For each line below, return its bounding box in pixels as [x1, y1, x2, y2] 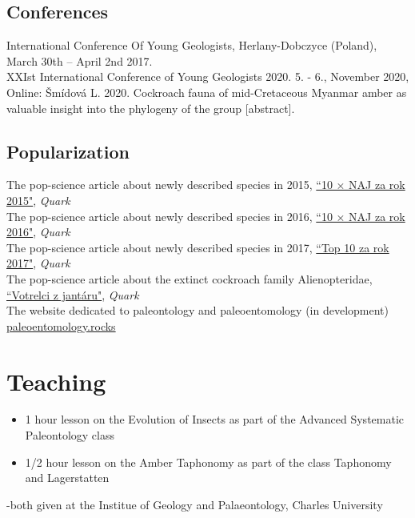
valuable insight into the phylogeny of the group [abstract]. [6, 99, 295, 116]
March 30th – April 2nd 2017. [6, 52, 153, 69]
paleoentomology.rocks [6, 317, 116, 334]
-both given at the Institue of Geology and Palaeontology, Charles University [6, 496, 383, 512]
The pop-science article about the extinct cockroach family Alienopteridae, [6, 270, 373, 287]
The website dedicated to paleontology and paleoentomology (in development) [6, 302, 389, 319]
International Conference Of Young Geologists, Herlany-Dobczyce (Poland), [6, 37, 377, 54]
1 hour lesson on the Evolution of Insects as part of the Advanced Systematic [25, 411, 405, 428]
